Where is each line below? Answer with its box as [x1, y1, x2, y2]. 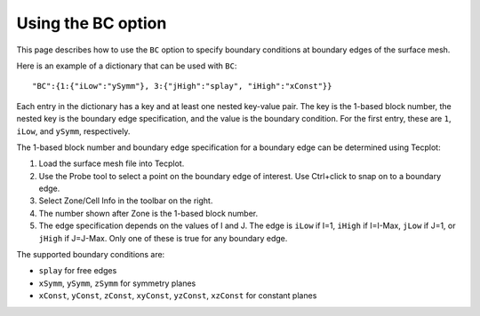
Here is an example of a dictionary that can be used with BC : [16, 60, 237, 71]
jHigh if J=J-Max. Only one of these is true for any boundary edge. [38, 233, 288, 243]
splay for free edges [38, 265, 117, 276]
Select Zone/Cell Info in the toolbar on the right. [38, 195, 213, 206]
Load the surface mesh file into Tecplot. [38, 158, 185, 169]
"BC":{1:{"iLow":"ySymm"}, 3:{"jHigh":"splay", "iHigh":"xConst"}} [32, 81, 332, 91]
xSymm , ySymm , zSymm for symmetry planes [38, 278, 196, 288]
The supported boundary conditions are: [16, 249, 165, 260]
